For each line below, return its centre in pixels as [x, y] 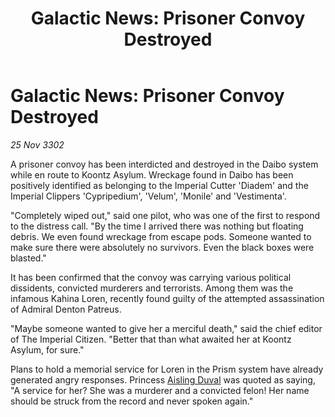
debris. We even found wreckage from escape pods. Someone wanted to [161, 236]
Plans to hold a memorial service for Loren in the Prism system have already [167, 369]
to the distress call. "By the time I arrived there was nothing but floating [157, 226]
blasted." [28, 258]
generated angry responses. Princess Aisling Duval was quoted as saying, [163, 379]
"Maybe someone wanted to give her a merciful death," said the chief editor [166, 328]
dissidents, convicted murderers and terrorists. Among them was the [152, 288]
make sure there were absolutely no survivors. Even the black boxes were [162, 247]
